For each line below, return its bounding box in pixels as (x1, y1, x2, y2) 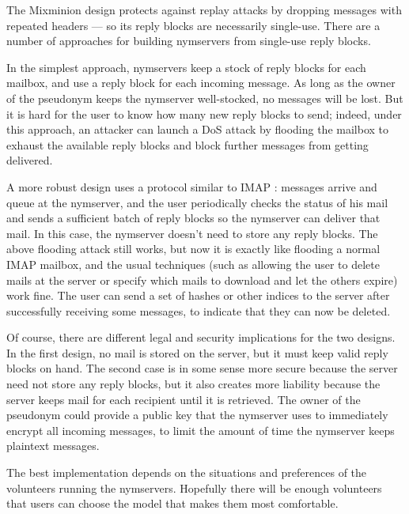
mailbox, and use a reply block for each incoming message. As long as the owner (6, 74, 396, 91)
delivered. (6, 152, 53, 168)
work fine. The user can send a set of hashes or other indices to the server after (6, 287, 390, 304)
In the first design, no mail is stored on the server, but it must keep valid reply (6, 344, 388, 361)
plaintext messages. (6, 437, 100, 454)
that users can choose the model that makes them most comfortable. (6, 495, 339, 512)
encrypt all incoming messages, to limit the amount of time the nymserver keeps (6, 421, 395, 438)
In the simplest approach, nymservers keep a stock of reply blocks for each (6, 59, 366, 75)
